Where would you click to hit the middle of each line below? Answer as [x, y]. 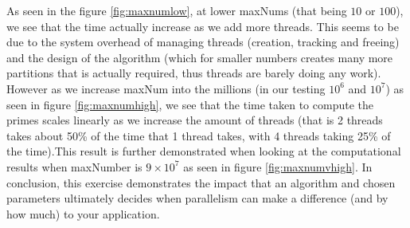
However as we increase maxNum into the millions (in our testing [166, 88]
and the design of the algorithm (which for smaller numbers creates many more [200, 57]
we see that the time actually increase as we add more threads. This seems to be [203, 26]
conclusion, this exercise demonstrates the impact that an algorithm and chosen [201, 182]
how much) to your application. [83, 213]
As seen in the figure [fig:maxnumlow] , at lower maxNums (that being [177, 10]
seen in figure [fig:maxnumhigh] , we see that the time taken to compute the [190, 104]
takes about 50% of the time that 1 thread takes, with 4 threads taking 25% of [199, 135]
